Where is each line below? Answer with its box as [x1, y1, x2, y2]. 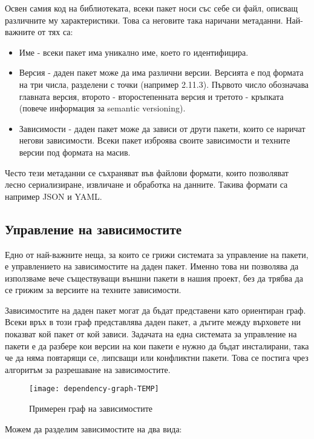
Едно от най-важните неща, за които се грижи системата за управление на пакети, [5, 248, 309, 260]
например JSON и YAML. [5, 190, 102, 202]
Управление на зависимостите [5, 219, 182, 238]
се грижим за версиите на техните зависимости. [5, 283, 182, 296]
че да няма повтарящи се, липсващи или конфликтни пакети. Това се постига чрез [5, 351, 309, 364]
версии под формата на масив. [19, 145, 131, 158]
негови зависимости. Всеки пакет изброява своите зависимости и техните [19, 134, 290, 147]
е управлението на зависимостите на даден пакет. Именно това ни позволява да [5, 260, 299, 272]
